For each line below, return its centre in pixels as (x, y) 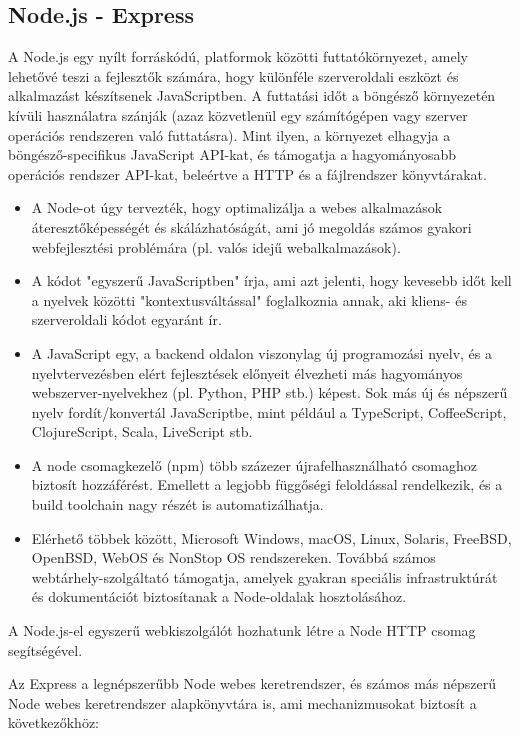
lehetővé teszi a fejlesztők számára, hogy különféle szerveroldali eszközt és (233, 75)
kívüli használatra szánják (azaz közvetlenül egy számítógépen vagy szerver (238, 114)
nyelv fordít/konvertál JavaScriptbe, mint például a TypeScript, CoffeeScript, (269, 411)
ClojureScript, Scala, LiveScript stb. (142, 431)
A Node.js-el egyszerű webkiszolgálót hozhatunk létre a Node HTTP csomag (242, 630)
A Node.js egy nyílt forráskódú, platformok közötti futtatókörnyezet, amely (238, 56)
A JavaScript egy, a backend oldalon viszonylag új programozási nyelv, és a (262, 352)
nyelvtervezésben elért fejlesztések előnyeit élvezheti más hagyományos (247, 372)
